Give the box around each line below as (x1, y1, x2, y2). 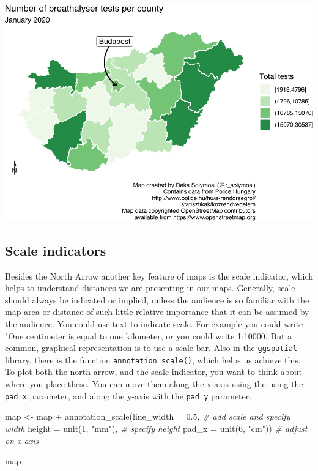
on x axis (5, 434, 39, 447)
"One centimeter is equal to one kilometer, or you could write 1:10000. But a (5, 329, 292, 342)
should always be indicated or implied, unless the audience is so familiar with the (5, 293, 309, 306)
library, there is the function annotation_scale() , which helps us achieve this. (5, 353, 301, 366)
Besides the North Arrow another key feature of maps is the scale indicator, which (5, 269, 313, 282)
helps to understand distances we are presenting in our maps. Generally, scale (5, 281, 295, 294)
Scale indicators (5, 240, 106, 259)
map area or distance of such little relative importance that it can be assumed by (5, 305, 309, 318)
